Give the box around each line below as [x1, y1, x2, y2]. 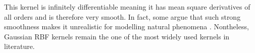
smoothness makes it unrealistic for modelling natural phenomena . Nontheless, [4, 21, 249, 32]
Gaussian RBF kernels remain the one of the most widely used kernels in [4, 31, 230, 41]
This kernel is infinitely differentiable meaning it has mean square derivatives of [4, 2, 250, 12]
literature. [4, 41, 35, 51]
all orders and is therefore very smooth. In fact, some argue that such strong [4, 11, 241, 22]
